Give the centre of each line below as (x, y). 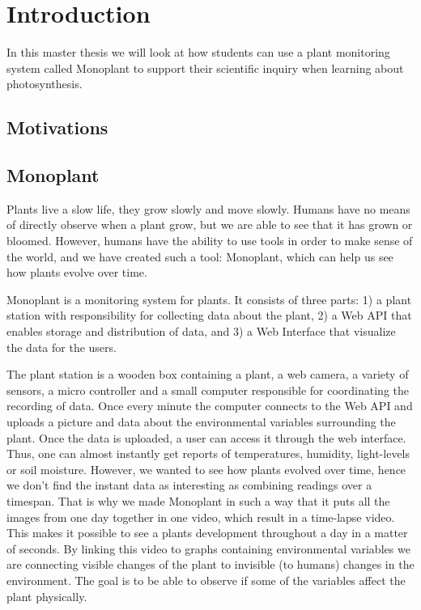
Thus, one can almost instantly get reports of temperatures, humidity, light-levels (208, 453)
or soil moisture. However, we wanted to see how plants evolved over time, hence (206, 469)
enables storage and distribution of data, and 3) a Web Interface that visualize (201, 331)
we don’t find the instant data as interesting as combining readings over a (189, 485)
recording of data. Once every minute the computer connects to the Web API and (210, 406)
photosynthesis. (45, 84)
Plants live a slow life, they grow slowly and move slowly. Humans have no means (208, 208)
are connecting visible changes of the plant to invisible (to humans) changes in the (210, 564)
